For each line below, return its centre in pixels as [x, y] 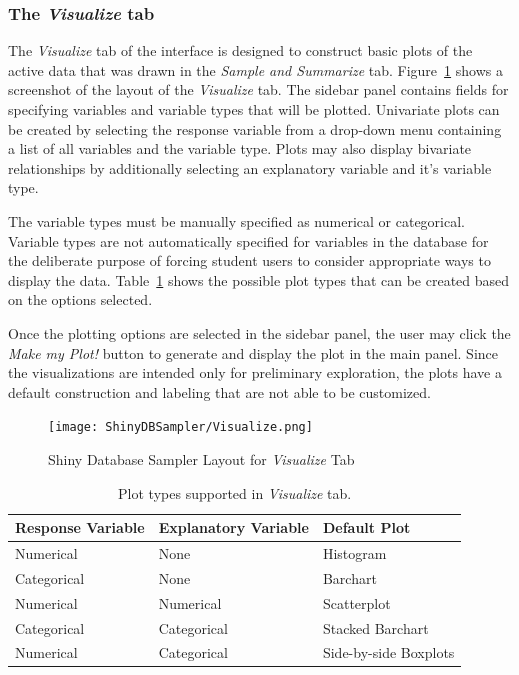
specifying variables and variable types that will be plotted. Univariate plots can [254, 109]
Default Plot [366, 527]
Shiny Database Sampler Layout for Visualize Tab [201, 458]
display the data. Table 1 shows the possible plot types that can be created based [259, 279]
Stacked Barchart [375, 627]
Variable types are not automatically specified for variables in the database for [248, 240]
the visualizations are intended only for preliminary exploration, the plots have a [255, 372]
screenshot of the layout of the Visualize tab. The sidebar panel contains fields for [258, 89]
